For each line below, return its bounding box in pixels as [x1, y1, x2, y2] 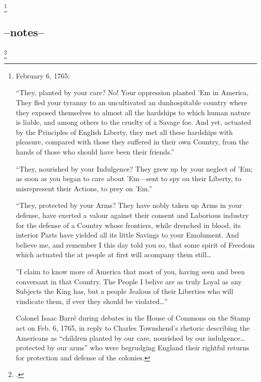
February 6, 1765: [16, 70, 70, 81]
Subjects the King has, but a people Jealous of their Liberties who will [16, 286, 233, 296]
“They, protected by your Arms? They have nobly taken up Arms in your [16, 200, 242, 210]
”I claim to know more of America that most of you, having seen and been [16, 266, 245, 276]
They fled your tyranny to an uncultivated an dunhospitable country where [16, 97, 247, 108]
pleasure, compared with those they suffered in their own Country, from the [16, 136, 249, 147]
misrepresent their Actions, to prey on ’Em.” [16, 183, 153, 193]
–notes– [4, 24, 44, 39]
